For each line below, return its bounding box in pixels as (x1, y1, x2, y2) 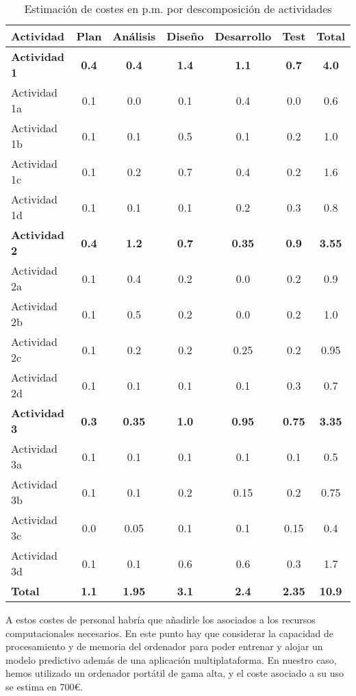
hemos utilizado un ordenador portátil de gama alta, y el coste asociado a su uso (5, 666, 344, 680)
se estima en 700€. (5, 679, 84, 693)
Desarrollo (214, 28, 272, 44)
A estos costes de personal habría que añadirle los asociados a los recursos (5, 612, 316, 626)
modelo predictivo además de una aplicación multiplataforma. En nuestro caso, (5, 652, 337, 667)
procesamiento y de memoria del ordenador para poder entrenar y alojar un (5, 639, 323, 654)
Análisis (112, 28, 156, 44)
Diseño (166, 28, 204, 44)
